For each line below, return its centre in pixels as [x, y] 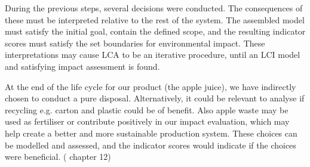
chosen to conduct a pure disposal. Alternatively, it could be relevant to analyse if [155, 98]
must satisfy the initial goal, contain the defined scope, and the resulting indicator [155, 31]
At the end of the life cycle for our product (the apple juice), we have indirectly [151, 86]
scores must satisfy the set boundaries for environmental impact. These [135, 43]
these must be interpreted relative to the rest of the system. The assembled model [155, 19]
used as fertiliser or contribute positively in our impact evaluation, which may [147, 121]
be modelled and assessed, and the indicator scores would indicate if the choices [151, 145]
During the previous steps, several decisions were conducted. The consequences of [154, 8]
